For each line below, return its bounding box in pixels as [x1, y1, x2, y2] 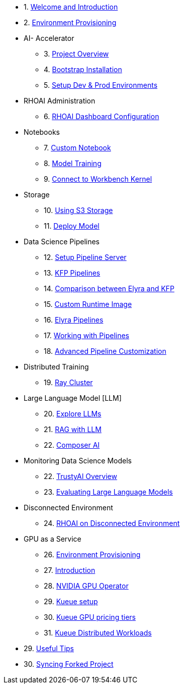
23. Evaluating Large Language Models [44, 488, 173, 496]
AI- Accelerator [24, 34, 74, 42]
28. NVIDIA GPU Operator [44, 581, 129, 590]
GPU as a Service [24, 535, 81, 543]
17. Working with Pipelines [44, 331, 129, 340]
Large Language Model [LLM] [24, 394, 122, 402]
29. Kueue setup [44, 597, 98, 606]
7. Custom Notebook [44, 143, 111, 152]
